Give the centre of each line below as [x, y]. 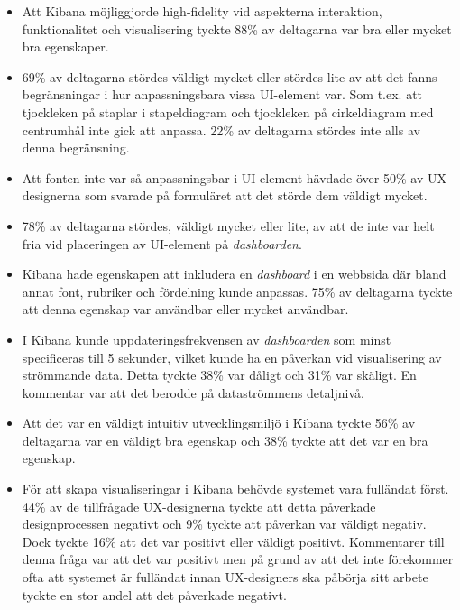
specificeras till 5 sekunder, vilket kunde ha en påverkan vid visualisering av [232, 357]
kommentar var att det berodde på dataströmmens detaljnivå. [193, 392]
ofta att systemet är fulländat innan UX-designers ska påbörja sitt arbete [225, 577]
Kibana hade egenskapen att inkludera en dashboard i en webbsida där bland [234, 274]
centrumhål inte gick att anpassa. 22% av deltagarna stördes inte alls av [221, 129]
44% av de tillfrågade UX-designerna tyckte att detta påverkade [199, 506]
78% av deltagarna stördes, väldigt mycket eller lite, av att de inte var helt [228, 225]
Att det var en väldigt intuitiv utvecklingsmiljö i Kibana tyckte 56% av [219, 423]
